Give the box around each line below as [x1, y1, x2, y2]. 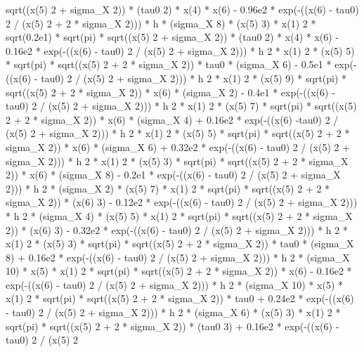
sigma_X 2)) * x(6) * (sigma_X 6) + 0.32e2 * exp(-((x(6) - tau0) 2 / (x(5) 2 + [6, 139, 351, 154]
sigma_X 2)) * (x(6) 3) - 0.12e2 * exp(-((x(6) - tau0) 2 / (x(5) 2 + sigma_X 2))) [6, 195, 358, 209]
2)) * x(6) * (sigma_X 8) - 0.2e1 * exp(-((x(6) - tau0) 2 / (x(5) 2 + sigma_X [6, 167, 341, 182]
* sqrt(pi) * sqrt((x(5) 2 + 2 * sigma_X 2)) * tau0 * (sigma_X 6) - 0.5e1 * [6, 57, 332, 72]
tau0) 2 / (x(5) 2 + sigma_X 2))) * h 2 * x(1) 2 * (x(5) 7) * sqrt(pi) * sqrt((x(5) [6, 98, 357, 113]
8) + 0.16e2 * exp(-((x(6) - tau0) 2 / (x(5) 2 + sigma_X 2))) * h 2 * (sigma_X [6, 249, 350, 264]
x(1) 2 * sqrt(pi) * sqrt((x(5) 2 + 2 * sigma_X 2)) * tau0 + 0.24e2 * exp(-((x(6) [6, 291, 354, 306]
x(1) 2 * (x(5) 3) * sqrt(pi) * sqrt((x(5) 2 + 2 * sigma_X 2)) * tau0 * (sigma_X [6, 236, 354, 251]
